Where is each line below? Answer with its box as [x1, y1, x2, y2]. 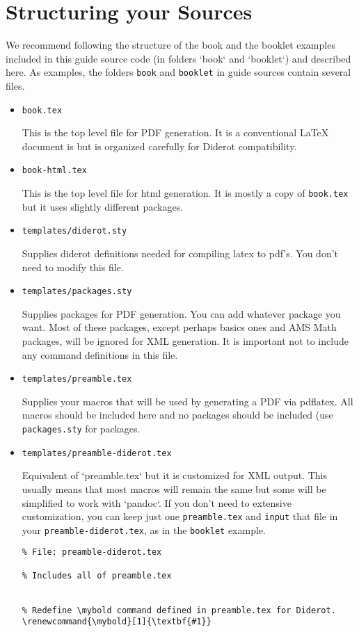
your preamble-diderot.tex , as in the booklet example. [22, 522, 266, 537]
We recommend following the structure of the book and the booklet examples [6, 38, 335, 52]
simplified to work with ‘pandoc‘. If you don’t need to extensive [22, 495, 292, 510]
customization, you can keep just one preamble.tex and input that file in [22, 509, 338, 524]
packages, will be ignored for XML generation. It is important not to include [22, 334, 349, 348]
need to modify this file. [22, 259, 124, 274]
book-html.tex [22, 165, 87, 176]
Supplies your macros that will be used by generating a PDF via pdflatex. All [22, 394, 353, 408]
